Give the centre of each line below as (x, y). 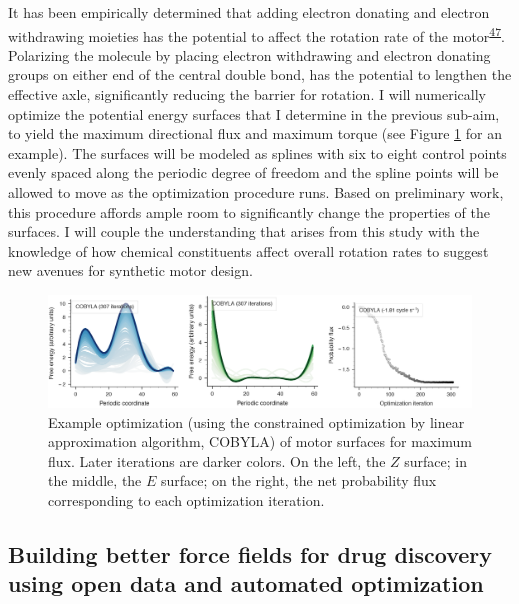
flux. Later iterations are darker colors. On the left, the (217, 460)
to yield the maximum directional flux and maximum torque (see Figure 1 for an (255, 133)
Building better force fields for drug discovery (250, 553)
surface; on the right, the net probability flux (299, 480)
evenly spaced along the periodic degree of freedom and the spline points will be (253, 172)
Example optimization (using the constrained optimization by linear (256, 421)
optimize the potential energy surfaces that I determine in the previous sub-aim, (254, 113)
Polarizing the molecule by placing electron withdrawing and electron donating (249, 54)
